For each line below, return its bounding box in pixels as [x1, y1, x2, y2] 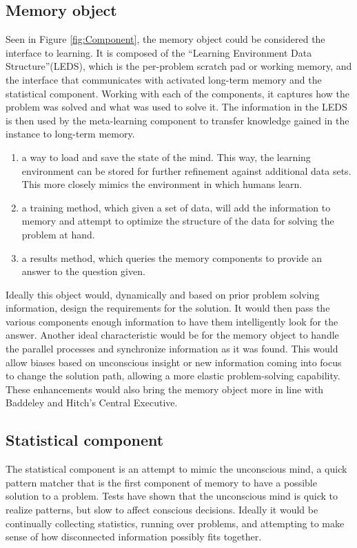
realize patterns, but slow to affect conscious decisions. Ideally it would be [6, 502, 318, 517]
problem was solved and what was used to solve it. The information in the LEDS [6, 100, 347, 114]
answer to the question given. [21, 264, 145, 278]
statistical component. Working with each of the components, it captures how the [6, 86, 349, 100]
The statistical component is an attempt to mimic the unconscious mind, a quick [6, 462, 347, 476]
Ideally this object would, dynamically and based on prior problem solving [6, 287, 320, 301]
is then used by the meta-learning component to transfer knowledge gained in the [6, 113, 349, 127]
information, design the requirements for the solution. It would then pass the [6, 301, 330, 315]
